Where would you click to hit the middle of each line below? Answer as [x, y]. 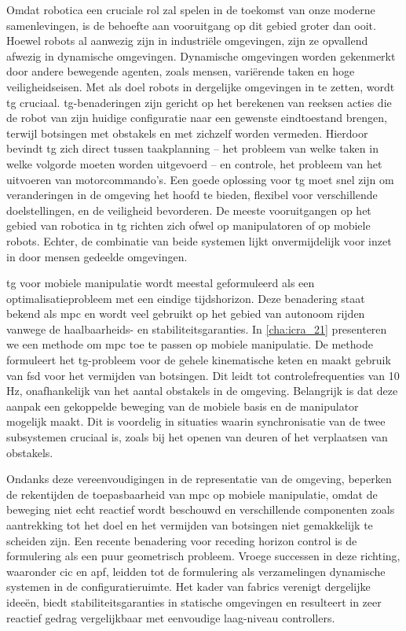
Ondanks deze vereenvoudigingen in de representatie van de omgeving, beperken [199, 479]
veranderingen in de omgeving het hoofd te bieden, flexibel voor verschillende [192, 195]
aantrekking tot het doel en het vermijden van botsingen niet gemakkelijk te [190, 525]
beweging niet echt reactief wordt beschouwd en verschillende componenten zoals [201, 509]
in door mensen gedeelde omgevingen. [97, 256]
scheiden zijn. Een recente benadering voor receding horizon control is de [182, 540]
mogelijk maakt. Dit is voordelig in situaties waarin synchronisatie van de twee [196, 421]
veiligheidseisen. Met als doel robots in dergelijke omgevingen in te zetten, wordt [201, 86]
